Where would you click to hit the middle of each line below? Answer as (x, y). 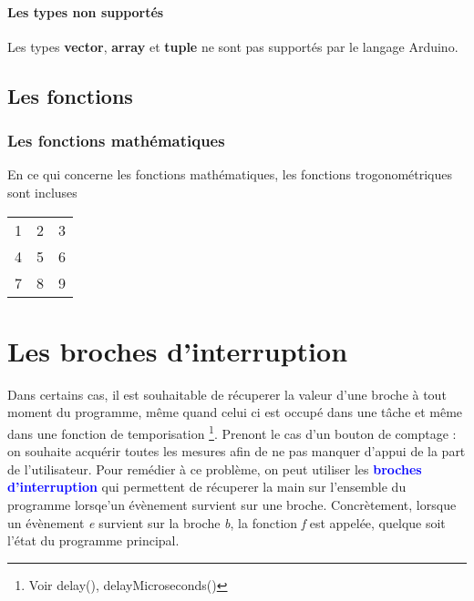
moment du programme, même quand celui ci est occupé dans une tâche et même (235, 412)
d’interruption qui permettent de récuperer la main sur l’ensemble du (207, 487)
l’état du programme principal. (93, 540)
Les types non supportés (86, 11)
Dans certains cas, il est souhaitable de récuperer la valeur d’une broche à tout (227, 394)
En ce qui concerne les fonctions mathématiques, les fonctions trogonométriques (230, 174)
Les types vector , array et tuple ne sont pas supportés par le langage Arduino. (233, 46)
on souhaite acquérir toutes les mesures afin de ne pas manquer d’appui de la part (237, 451)
